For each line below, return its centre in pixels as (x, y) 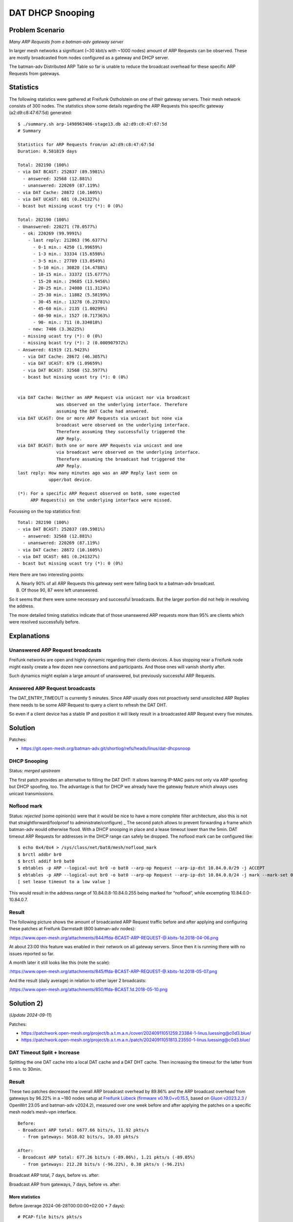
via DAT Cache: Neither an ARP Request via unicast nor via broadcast (104, 398)
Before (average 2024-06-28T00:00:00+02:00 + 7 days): (67, 1206)
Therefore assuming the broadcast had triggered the (121, 459)
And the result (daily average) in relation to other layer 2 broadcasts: (78, 981)
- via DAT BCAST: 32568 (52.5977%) (65, 370)
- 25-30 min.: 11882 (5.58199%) (72, 295)
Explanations (29, 636)
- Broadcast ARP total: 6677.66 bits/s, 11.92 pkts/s (83, 1130)
